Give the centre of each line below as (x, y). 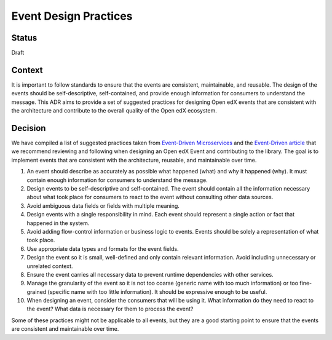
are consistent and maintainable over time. (65, 329)
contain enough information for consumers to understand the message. (117, 180)
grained (37, 291)
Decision (29, 128)
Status (24, 38)
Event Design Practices (72, 16)
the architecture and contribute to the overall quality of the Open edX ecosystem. (114, 111)
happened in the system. (58, 223)
